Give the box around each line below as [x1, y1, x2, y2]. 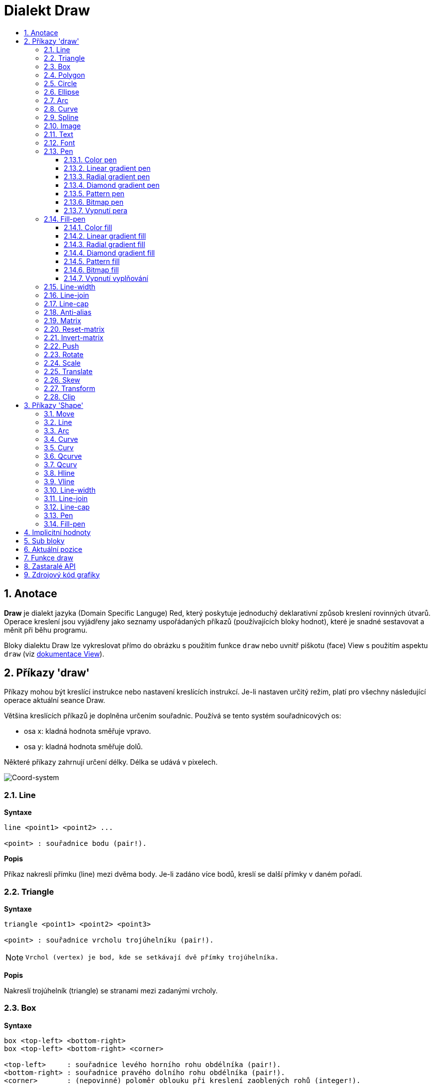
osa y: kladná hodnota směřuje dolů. [24, 742, 143, 751]
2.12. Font [44, 138, 75, 147]
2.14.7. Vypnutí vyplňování [64, 273, 148, 282]
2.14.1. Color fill [64, 223, 112, 232]
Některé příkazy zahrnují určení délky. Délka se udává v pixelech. [4, 758, 218, 767]
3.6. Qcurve [44, 451, 82, 460]
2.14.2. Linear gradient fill [64, 231, 146, 240]
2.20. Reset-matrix [44, 324, 105, 333]
